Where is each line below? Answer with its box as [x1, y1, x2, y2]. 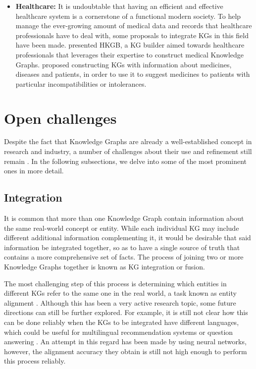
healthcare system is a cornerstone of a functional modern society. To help [15, 10, 241, 21]
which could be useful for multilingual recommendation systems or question [4, 326, 233, 337]
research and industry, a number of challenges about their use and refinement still [4, 146, 252, 157]
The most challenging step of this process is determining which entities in [4, 278, 227, 288]
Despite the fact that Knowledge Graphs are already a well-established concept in [4, 136, 252, 147]
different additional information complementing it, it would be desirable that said [4, 232, 251, 243]
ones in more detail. [4, 165, 64, 176]
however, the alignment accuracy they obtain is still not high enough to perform [4, 346, 247, 356]
